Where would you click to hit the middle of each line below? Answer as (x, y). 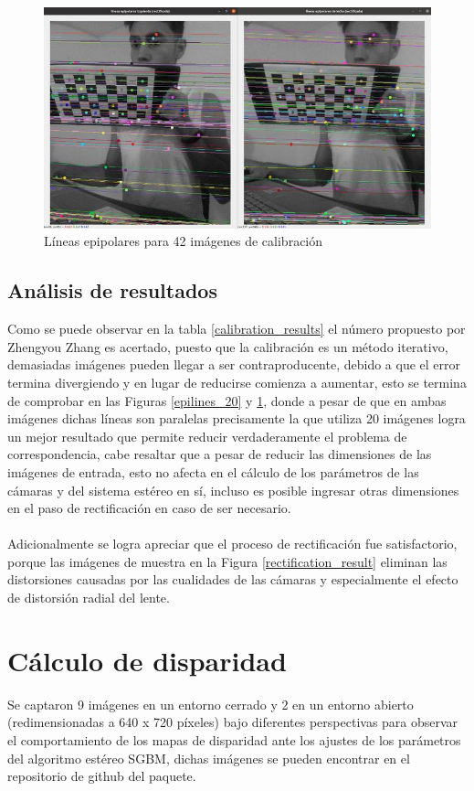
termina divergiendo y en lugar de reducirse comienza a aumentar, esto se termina (237, 382)
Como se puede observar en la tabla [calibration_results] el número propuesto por (237, 329)
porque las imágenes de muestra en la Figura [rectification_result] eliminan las (227, 561)
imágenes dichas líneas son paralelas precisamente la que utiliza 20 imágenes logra (237, 418)
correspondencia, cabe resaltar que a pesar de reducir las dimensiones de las (220, 454)
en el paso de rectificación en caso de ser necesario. (149, 508)
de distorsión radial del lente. (89, 598)
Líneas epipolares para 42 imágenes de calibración (184, 241)
